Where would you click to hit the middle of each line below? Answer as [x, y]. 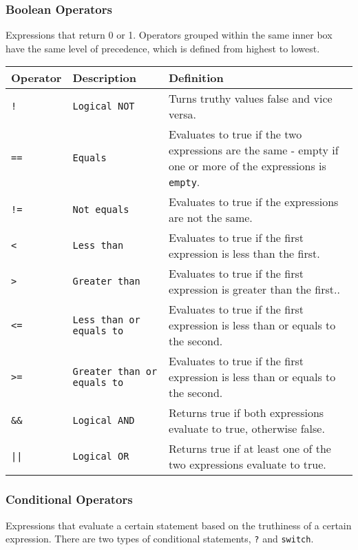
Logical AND [104, 421]
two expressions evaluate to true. [247, 465]
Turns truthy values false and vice [250, 99]
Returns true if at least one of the [250, 449]
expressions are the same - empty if [253, 150]
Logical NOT [104, 106]
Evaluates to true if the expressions [253, 202]
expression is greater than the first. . [254, 289]
